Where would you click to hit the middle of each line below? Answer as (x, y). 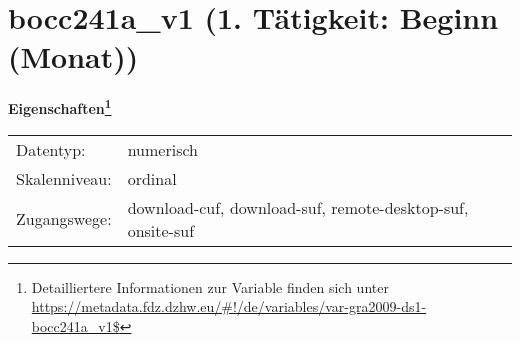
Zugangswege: (64, 219)
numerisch (162, 149)
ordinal (152, 178)
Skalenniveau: (64, 178)
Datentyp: (51, 149)
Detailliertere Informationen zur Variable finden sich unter (210, 286)
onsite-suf (161, 230)
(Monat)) (73, 56)
